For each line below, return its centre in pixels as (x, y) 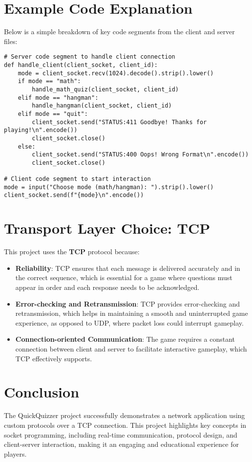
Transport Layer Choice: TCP (107, 228)
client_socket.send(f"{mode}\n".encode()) (74, 195)
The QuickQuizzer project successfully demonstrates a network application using (125, 415)
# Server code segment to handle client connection (90, 57)
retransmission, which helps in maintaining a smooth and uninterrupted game (132, 313)
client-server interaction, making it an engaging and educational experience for (121, 444)
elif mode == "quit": (53, 114)
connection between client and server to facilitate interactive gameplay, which (131, 349)
